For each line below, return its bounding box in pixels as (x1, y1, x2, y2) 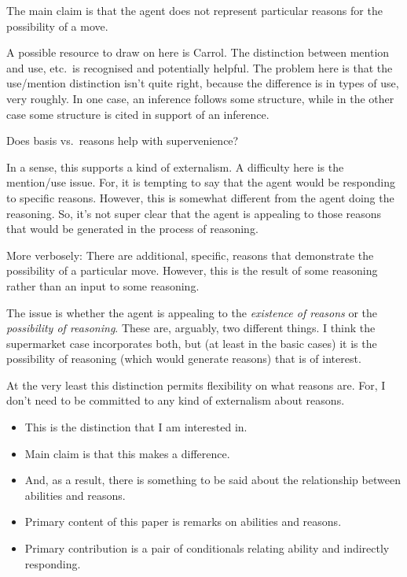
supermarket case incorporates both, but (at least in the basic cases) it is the (6, 335, 377, 351)
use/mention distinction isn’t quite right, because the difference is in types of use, (6, 75, 399, 91)
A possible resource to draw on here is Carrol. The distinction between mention (6, 44, 390, 61)
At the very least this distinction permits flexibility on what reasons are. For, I (6, 376, 386, 393)
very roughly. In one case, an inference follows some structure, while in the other (6, 90, 394, 106)
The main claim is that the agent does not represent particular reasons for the (6, 2, 383, 18)
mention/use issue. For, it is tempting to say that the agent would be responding (6, 174, 396, 190)
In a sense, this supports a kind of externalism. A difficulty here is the (6, 158, 344, 175)
